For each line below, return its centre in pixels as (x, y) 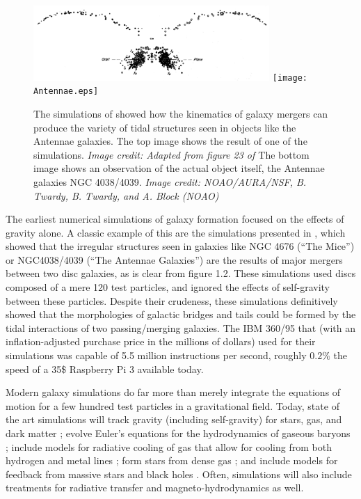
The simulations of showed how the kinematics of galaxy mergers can (181, 113)
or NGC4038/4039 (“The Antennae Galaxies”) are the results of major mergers (174, 259)
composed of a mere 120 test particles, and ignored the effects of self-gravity (168, 287)
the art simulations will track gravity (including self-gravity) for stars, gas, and (174, 419)
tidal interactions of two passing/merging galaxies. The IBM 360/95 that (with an (181, 327)
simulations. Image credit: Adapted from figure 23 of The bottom (171, 154)
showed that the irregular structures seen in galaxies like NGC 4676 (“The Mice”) (180, 246)
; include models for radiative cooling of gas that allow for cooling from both (169, 446)
